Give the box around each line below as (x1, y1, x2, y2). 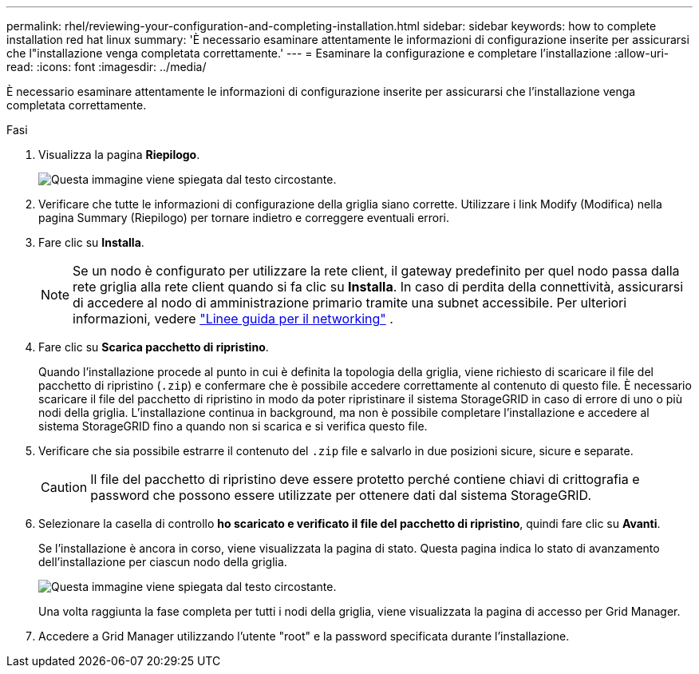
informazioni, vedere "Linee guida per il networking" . (73, 311, 393, 327)
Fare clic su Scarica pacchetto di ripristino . (38, 340, 269, 354)
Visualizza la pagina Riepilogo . (38, 148, 200, 161)
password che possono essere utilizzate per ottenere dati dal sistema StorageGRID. (90, 487, 591, 503)
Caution (41, 479, 88, 495)
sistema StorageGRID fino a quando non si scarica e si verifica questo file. (38, 419, 428, 433)
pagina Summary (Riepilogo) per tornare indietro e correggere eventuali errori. (38, 211, 450, 224)
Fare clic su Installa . (38, 236, 144, 249)
